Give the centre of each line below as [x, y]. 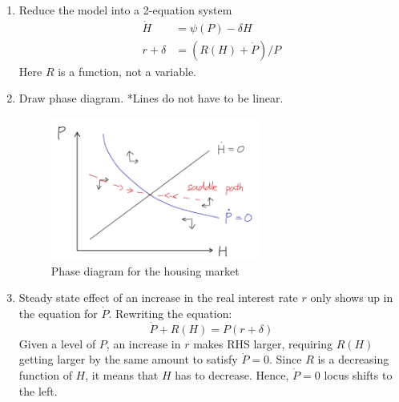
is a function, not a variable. [127, 71]
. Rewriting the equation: [170, 313]
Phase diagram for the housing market [145, 270]
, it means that [122, 374]
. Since [286, 359]
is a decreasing [353, 359]
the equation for [58, 313]
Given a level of [57, 343]
